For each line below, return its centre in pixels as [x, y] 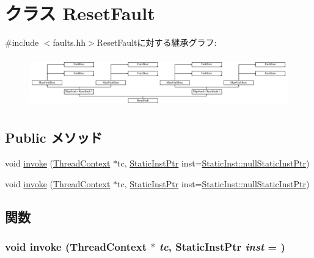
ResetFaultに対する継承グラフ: [157, 42]
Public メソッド [54, 138]
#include [22, 42]
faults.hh [69, 42]
